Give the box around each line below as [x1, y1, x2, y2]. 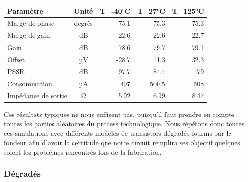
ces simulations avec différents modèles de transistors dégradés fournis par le [4, 128, 231, 138]
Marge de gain [7, 30, 50, 40]
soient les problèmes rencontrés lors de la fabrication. [4, 147, 162, 157]
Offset [7, 54, 25, 64]
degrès [74, 18, 93, 28]
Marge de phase [7, 18, 54, 28]
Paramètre [7, 5, 43, 16]
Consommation [7, 78, 52, 88]
